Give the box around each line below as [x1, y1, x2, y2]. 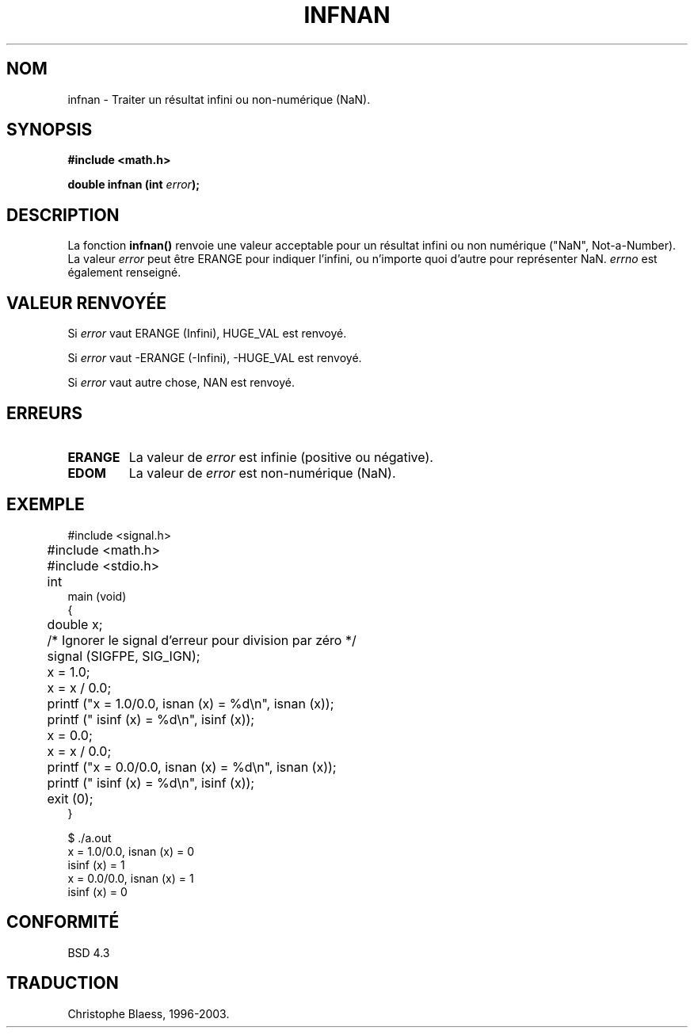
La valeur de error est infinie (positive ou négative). [128, 448, 433, 465]
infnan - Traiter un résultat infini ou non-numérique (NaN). [67, 92, 371, 106]
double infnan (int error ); [67, 177, 200, 192]
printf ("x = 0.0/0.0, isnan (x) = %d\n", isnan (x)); [47, 758, 337, 775]
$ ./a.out [67, 830, 112, 845]
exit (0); [47, 790, 93, 807]
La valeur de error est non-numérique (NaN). [128, 464, 396, 481]
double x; [47, 616, 103, 632]
